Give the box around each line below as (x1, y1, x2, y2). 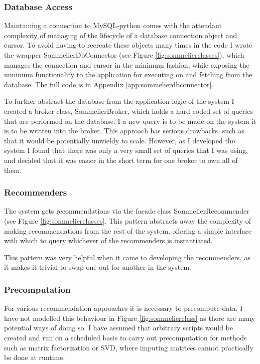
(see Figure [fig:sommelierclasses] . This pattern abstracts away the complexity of (4, 215, 251, 226)
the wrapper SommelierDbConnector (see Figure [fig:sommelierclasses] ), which (4, 50, 244, 60)
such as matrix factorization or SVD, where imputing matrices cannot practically (4, 342, 253, 352)
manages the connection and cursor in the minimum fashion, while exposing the (4, 59, 249, 70)
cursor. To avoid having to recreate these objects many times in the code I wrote (4, 40, 252, 50)
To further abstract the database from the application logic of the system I (4, 96, 234, 106)
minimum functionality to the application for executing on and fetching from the (4, 69, 252, 80)
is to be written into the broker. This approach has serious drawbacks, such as (4, 125, 244, 136)
